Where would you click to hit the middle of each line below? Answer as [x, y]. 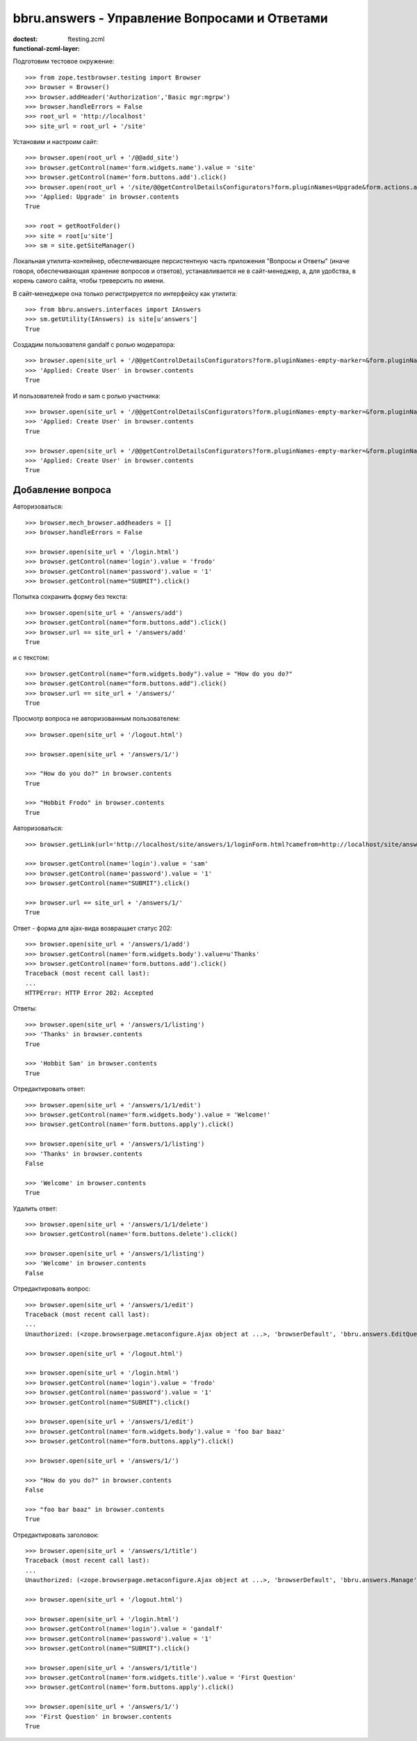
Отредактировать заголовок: [56, 1535]
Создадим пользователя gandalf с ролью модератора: [94, 345]
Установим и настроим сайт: [56, 142]
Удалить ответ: [35, 1208]
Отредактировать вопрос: [52, 1289]
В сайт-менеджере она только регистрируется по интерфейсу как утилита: [125, 293]
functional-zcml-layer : [46, 48]
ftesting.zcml [86, 39]
